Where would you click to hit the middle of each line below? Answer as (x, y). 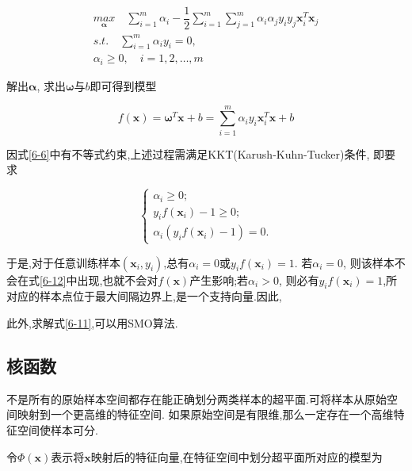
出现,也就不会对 (118, 280)
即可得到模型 (123, 85)
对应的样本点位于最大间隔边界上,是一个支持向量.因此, (144, 296)
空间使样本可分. (57, 430)
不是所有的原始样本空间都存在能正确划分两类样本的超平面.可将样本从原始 (196, 398)
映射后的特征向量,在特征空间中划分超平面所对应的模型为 (237, 456)
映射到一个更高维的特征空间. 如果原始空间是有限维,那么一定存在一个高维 (205, 414)
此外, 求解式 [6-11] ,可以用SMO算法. (92, 323)
